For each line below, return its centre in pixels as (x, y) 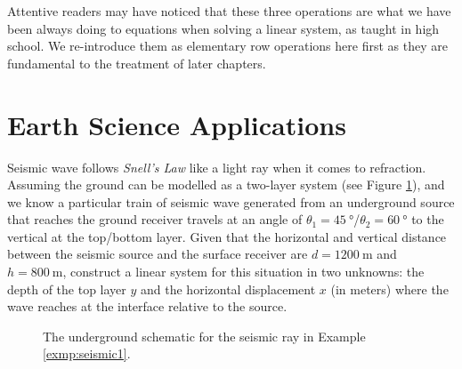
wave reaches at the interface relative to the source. (147, 306)
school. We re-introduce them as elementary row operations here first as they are (227, 46)
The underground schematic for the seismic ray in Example (204, 336)
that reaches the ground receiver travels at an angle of (155, 219)
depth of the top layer (67, 289)
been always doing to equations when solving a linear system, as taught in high (223, 28)
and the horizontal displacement (228, 289)
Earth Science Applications (177, 124)
